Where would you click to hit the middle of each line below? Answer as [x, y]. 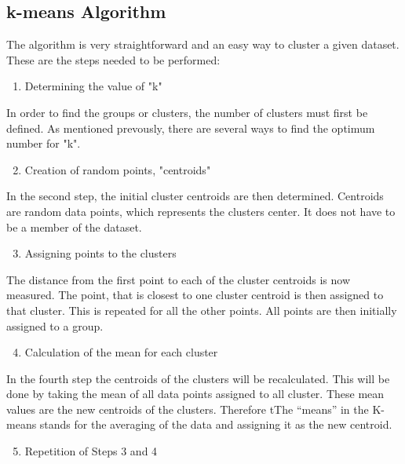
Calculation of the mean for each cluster [121, 352]
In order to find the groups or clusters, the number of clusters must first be [187, 112]
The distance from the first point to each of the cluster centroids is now [179, 279]
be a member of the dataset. [74, 227]
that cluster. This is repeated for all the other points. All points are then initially [202, 310]
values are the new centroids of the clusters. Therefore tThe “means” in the [188, 409]
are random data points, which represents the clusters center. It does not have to [201, 211]
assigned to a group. [55, 325]
